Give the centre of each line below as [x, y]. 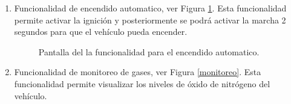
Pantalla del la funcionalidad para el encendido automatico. [149, 51]
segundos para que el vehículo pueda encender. [101, 32]
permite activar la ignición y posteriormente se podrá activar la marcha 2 [150, 20]
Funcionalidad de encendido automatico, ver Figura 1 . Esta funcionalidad [150, 8]
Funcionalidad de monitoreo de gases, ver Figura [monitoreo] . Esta [138, 72]
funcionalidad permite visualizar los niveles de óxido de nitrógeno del [142, 83]
